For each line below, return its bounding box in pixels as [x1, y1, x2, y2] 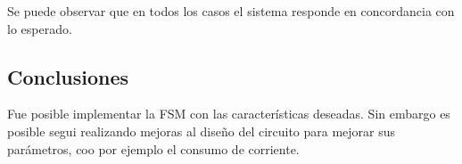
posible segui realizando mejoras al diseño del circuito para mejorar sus [7, 121, 396, 140]
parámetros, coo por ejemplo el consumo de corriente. [7, 139, 300, 158]
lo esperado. [7, 19, 72, 37]
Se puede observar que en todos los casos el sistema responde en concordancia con [7, 2, 455, 20]
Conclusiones [7, 62, 129, 90]
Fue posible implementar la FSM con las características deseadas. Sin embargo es [7, 104, 450, 123]
